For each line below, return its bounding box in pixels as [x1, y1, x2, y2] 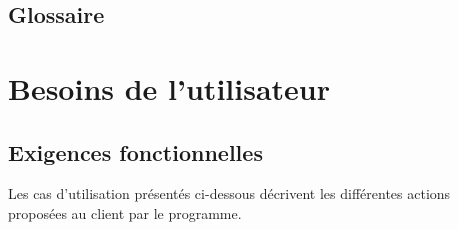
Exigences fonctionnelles [8, 136, 263, 167]
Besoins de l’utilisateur [8, 67, 330, 108]
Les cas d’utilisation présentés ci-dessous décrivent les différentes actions [8, 183, 451, 204]
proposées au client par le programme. [8, 202, 242, 223]
